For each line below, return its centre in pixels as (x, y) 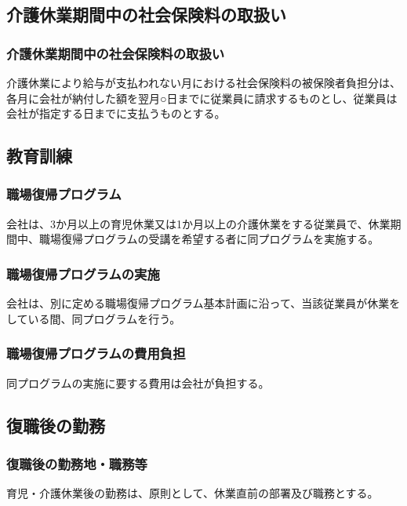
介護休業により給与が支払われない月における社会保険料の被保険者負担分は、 (204, 82)
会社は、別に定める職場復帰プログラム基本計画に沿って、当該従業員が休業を (203, 303)
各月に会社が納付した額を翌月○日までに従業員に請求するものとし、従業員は (202, 98)
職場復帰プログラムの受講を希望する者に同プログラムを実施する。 (209, 239)
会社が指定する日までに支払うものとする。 (116, 113)
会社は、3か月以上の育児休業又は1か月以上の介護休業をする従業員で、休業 (198, 223)
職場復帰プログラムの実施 (83, 273)
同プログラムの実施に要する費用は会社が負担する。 (138, 382)
